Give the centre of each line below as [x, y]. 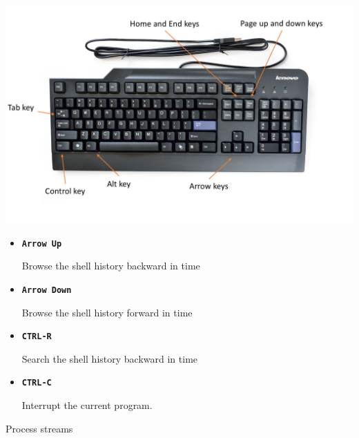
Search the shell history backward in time [110, 358]
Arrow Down [47, 290]
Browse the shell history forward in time [107, 312]
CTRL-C [37, 383]
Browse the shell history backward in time [111, 266]
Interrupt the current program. [87, 405]
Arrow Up [42, 244]
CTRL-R [37, 337]
